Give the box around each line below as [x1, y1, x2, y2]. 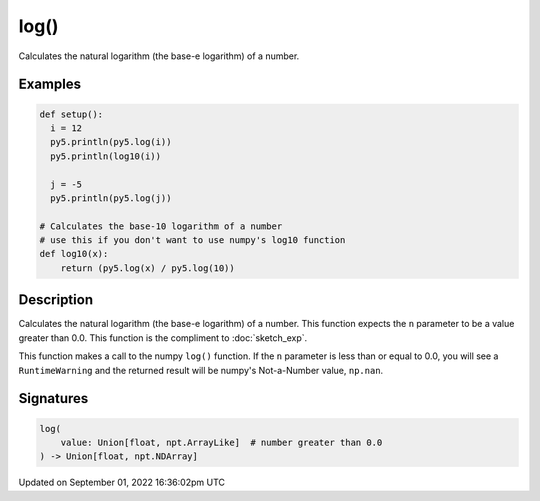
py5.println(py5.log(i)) [50, 136, 172, 148]
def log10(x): [39, 248, 109, 260]
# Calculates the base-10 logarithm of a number [39, 220, 283, 232]
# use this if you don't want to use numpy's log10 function [39, 235, 346, 246]
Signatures [18, 390, 89, 407]
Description [18, 291, 94, 309]
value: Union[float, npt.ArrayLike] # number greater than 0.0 [60, 436, 383, 448]
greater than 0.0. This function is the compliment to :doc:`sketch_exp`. [18, 331, 308, 344]
